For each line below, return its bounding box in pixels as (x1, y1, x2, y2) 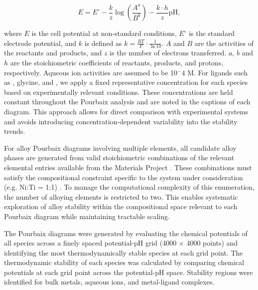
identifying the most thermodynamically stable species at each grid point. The (4, 247, 243, 258)
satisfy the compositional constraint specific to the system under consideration (4, 172, 243, 182)
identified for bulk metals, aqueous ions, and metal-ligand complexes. (4, 277, 215, 287)
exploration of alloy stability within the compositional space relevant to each (4, 201, 238, 212)
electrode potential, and (4, 37, 77, 48)
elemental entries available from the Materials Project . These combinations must (4, 162, 252, 172)
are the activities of (194, 37, 254, 48)
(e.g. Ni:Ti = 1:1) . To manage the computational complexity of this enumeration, (4, 182, 255, 192)
